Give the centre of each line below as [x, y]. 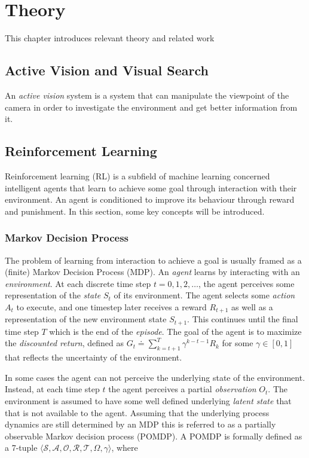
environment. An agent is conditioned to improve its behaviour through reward [150, 199]
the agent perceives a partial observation [182, 389]
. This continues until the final [243, 319]
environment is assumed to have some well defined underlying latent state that [148, 400]
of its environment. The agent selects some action [204, 295]
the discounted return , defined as [64, 343]
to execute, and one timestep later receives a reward [111, 306]
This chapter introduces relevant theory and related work [110, 38]
